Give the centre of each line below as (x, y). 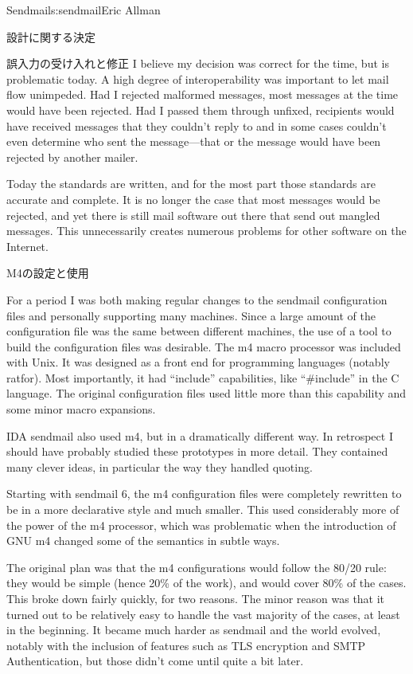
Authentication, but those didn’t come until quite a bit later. (155, 661)
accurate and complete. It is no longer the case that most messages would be (193, 199)
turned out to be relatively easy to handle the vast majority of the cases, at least (203, 614)
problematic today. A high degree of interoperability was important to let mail (198, 78)
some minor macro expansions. (81, 409)
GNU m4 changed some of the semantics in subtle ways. (143, 541)
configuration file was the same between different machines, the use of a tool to (199, 331)
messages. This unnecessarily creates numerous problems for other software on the (206, 231)
